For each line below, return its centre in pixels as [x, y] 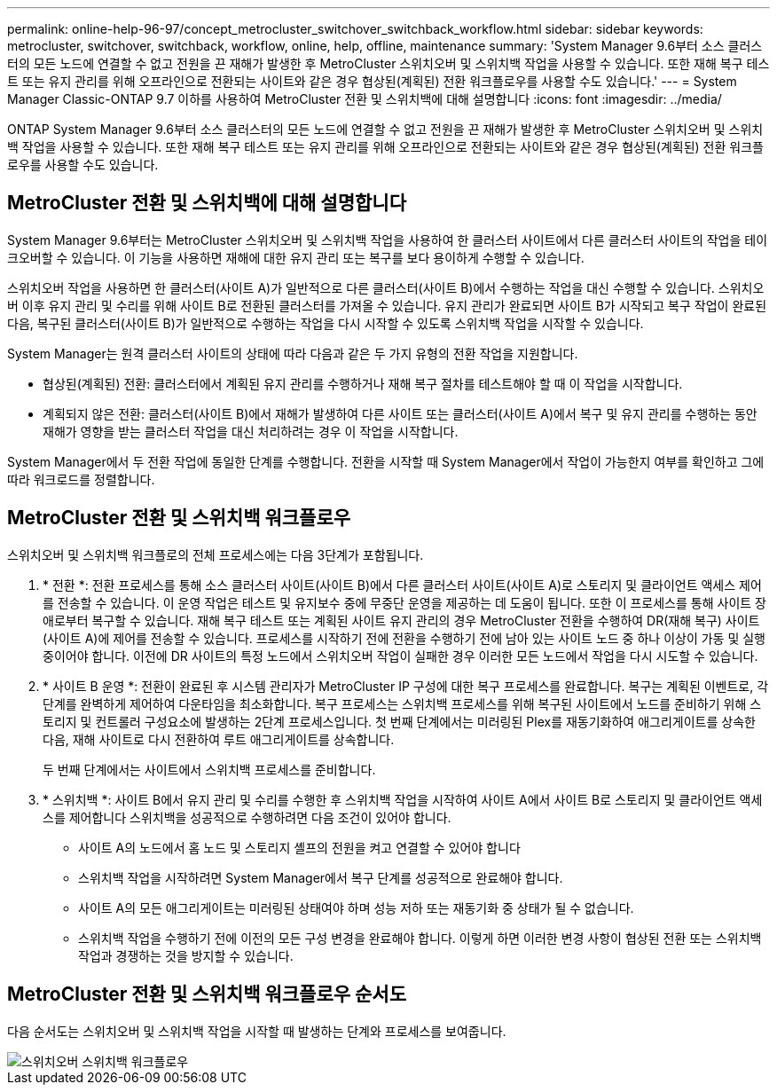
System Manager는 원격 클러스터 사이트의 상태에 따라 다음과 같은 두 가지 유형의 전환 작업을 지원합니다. [293, 353]
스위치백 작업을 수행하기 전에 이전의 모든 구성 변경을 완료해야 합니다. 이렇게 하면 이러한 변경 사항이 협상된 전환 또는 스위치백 [420, 938]
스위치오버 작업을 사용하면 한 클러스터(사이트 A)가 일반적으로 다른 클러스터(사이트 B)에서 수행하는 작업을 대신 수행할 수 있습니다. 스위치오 [386, 287]
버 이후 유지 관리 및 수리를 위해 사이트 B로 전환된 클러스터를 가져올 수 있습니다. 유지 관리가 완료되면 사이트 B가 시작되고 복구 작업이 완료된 [387, 305]
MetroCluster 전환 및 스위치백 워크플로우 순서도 [207, 994]
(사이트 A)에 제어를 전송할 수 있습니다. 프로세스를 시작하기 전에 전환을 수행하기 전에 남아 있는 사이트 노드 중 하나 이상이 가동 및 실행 [404, 638]
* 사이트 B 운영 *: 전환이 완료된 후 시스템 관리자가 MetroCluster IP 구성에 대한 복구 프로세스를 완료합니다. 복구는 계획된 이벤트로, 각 [406, 686]
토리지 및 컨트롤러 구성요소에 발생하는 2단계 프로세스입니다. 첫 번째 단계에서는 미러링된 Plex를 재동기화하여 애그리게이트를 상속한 [399, 721]
